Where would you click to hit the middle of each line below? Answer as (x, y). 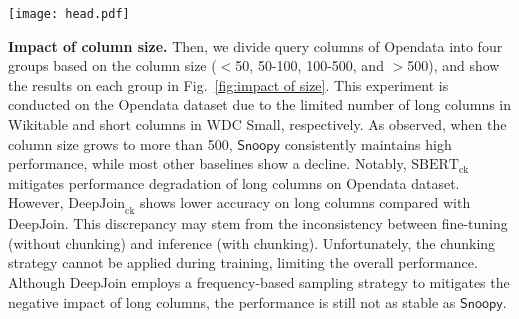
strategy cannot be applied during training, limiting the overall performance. (243, 262)
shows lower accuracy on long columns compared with (305, 202)
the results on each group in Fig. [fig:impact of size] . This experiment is (228, 84)
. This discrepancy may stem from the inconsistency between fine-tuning (286, 223)
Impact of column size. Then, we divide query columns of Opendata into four (255, 45)
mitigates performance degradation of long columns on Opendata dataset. (234, 182)
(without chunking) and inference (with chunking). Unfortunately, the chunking (252, 242)
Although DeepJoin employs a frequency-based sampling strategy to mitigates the (259, 281)
